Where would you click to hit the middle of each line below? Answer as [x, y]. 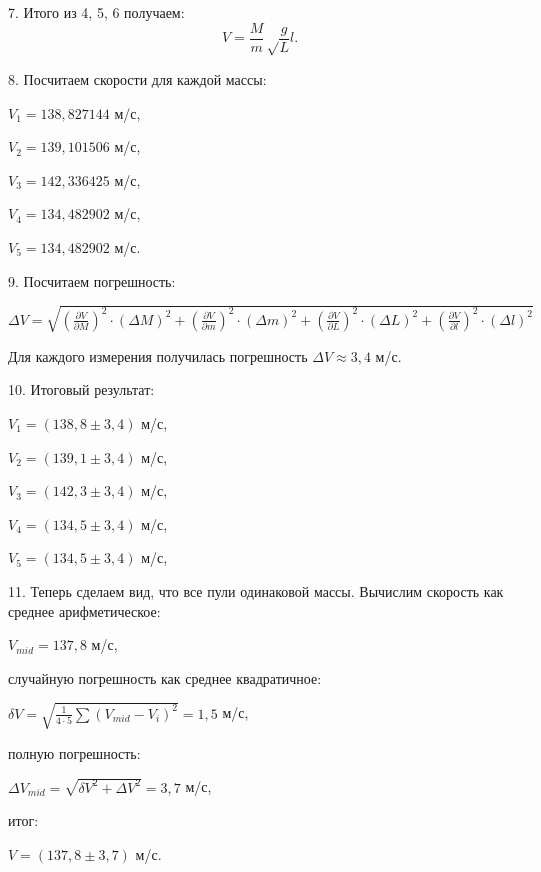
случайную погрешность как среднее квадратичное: [165, 677]
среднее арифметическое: [84, 610]
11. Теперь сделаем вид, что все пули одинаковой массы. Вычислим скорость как [256, 590]
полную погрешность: [74, 752]
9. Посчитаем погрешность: [92, 280]
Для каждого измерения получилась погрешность [158, 355]
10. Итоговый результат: [81, 389]
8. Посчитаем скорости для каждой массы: [137, 79]
